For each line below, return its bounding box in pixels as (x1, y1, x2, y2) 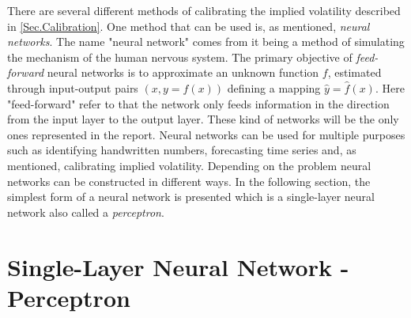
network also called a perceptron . (7, 203, 164, 220)
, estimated (327, 64, 382, 81)
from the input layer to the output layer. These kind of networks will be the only (7, 111, 399, 127)
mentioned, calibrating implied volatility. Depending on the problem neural (7, 157, 371, 173)
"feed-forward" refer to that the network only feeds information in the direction (7, 95, 390, 112)
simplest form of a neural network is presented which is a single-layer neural (7, 188, 375, 205)
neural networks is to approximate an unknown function (47, 64, 319, 81)
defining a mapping (227, 79, 321, 96)
